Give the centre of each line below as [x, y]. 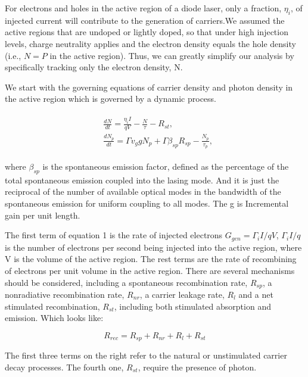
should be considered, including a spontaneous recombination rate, [126, 282]
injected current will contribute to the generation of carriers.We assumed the [145, 20]
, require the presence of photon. [197, 367]
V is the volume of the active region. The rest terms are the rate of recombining [151, 259]
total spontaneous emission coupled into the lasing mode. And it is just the [142, 180]
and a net [256, 294]
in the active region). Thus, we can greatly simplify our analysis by [172, 55]
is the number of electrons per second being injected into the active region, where [153, 247]
